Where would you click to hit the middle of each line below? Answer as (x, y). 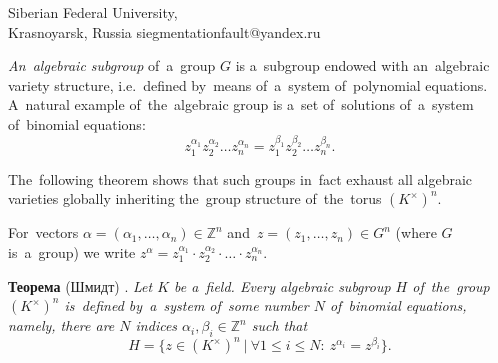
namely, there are (61, 325)
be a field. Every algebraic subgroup (282, 285)
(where (416, 232)
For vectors (43, 232)
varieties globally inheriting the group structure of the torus (195, 198)
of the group (451, 285)
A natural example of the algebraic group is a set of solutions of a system (241, 104)
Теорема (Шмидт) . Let (80, 285)
